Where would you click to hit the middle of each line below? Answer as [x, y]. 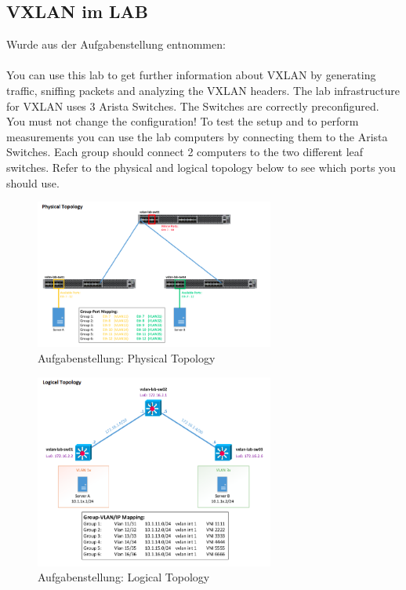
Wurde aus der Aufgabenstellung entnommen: [116, 44]
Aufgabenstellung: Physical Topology [127, 358]
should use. [33, 182]
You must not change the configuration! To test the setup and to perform [183, 121]
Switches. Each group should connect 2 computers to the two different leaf [185, 152]
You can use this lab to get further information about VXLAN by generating [191, 75]
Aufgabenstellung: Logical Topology [124, 577]
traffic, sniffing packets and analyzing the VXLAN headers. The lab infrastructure [203, 90]
